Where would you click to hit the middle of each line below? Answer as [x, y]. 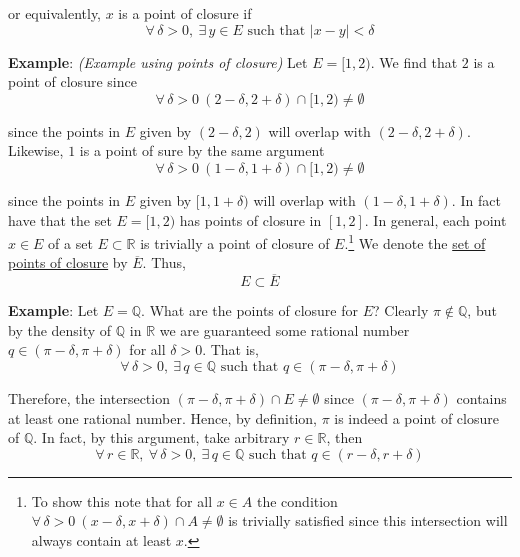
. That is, [230, 349]
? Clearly [401, 310]
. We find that [414, 61]
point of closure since [72, 81]
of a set [70, 242]
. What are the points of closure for [249, 310]
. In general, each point [435, 219]
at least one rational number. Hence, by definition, [162, 417]
